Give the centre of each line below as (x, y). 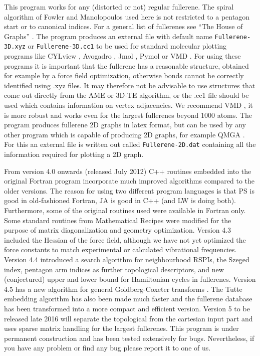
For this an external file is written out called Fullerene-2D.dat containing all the (130, 144)
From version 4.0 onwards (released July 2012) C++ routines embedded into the (128, 171)
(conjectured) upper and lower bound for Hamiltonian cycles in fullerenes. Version (130, 279)
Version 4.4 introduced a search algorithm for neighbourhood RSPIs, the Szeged (127, 259)
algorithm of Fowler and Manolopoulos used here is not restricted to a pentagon (127, 16)
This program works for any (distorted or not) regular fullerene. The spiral (119, 7)
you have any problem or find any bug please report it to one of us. (107, 348)
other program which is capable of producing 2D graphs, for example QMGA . (124, 134)
